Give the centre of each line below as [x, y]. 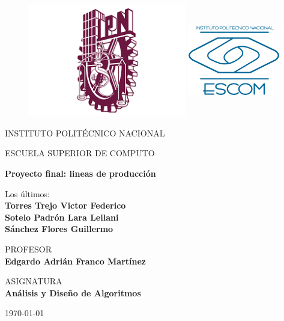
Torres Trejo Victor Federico [65, 205]
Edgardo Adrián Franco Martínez [76, 261]
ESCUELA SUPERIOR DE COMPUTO [80, 153]
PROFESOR [28, 249]
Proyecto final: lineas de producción [80, 173]
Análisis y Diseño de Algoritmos [73, 292]
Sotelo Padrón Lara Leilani [62, 217]
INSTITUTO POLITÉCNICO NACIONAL [85, 133]
